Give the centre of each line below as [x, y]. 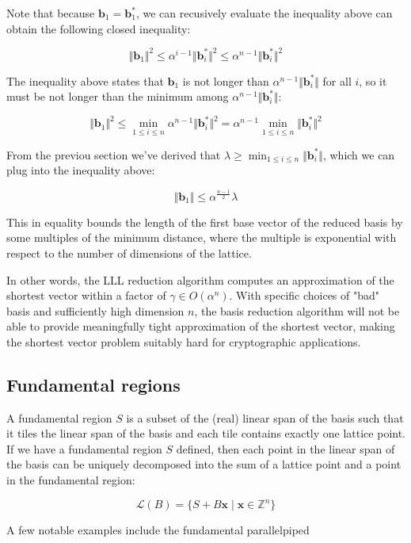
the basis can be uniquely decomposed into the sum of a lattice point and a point [204, 464]
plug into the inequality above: [81, 170]
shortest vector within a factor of [86, 295]
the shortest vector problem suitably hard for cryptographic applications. [184, 341]
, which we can [359, 154]
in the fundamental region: [71, 480]
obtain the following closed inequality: [99, 28]
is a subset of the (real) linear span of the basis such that [265, 417]
